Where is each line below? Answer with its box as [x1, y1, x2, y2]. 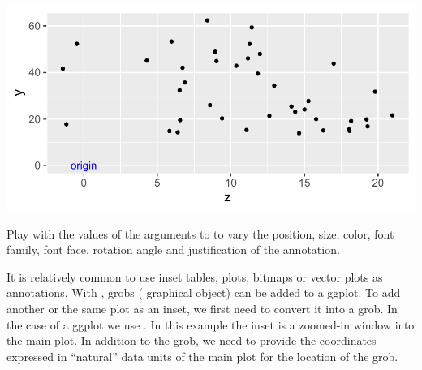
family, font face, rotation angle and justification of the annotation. [6, 241, 340, 258]
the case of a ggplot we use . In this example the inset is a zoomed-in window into [6, 316, 415, 333]
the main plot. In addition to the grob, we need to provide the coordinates [6, 332, 377, 349]
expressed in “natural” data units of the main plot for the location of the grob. [6, 347, 398, 364]
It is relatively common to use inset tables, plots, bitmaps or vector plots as [6, 268, 383, 285]
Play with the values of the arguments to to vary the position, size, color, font [6, 225, 394, 242]
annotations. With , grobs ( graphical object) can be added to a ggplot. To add [6, 284, 401, 301]
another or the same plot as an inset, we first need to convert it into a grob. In [6, 299, 398, 316]
